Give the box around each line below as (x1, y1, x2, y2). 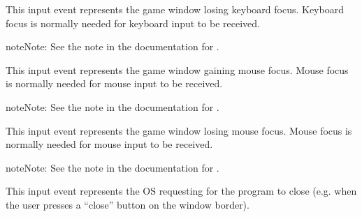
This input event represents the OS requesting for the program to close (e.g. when (6, 184, 357, 198)
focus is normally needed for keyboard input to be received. (6, 15, 260, 30)
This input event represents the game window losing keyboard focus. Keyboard (6, 2, 344, 16)
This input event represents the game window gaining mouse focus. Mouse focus (6, 62, 349, 77)
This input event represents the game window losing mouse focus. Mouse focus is (6, 123, 352, 137)
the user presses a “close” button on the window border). (6, 197, 249, 211)
